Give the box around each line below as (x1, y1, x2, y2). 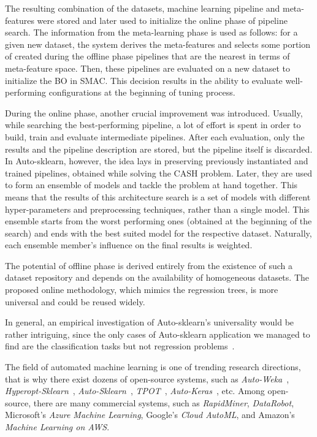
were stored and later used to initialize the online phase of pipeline (37, 13, 288, 26)
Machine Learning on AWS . (5, 420, 110, 433)
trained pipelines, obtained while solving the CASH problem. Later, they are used (5, 166, 313, 179)
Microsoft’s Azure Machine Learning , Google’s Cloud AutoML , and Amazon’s (5, 408, 295, 421)
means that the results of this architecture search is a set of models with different (5, 190, 311, 203)
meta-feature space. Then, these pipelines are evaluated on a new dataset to (5, 61, 291, 74)
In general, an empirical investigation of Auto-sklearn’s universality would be (5, 316, 294, 329)
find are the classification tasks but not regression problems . (5, 340, 235, 352)
